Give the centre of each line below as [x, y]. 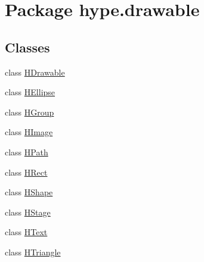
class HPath [27, 152]
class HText [26, 232]
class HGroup [30, 112]
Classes [27, 47]
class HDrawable [35, 72]
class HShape [29, 192]
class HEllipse [30, 92]
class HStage [28, 212]
